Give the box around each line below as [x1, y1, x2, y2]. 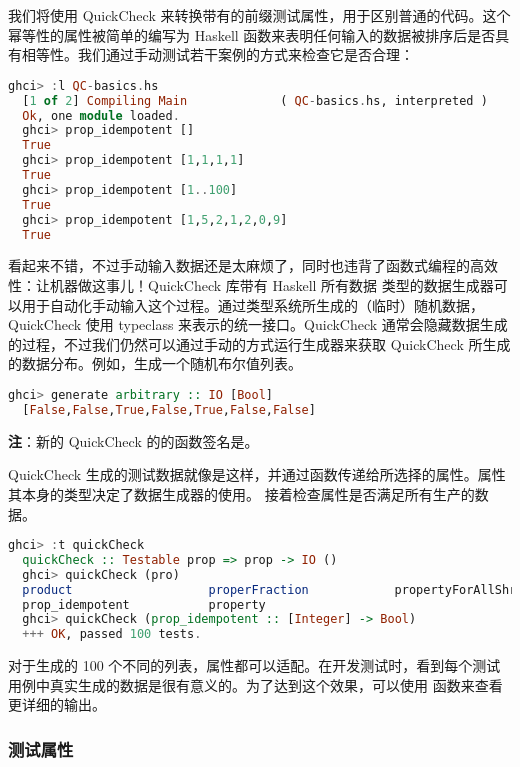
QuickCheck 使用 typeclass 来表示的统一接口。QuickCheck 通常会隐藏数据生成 [8, 314, 508, 335]
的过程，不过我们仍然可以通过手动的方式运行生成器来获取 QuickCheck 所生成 [8, 333, 511, 354]
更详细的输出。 [8, 694, 106, 715]
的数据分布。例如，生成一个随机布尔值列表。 [8, 353, 302, 374]
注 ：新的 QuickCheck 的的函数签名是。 [8, 430, 259, 451]
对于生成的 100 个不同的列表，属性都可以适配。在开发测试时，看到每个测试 [8, 655, 501, 676]
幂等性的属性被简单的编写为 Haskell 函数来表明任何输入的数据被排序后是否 [8, 24, 496, 45]
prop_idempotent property [22, 597, 266, 612]
